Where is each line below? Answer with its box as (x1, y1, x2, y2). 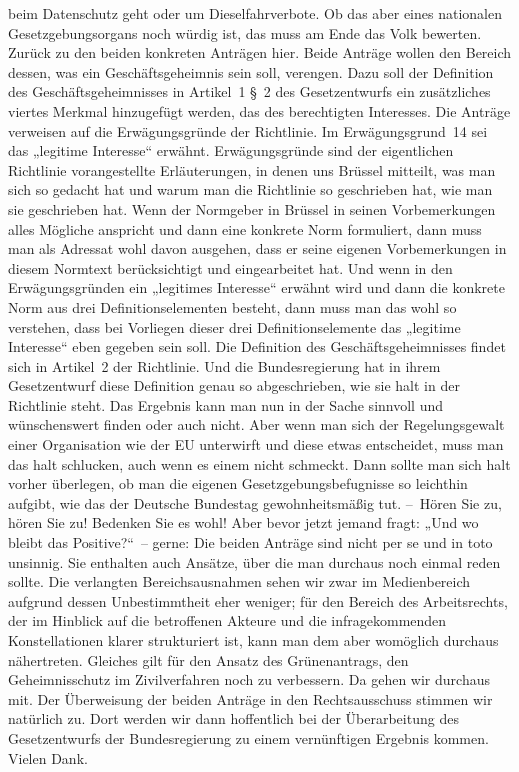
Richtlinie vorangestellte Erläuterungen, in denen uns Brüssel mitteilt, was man (8, 159, 496, 180)
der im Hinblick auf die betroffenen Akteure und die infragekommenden (8, 610, 447, 631)
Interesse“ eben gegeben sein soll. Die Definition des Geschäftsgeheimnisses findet (8, 336, 506, 357)
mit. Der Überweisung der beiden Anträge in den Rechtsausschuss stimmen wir (8, 688, 493, 709)
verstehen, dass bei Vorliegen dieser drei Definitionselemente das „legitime (8, 316, 461, 337)
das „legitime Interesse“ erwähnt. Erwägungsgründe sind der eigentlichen (8, 140, 454, 161)
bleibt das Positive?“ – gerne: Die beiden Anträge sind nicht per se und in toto (8, 532, 493, 553)
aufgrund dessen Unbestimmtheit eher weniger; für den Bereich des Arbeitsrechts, (8, 590, 508, 611)
